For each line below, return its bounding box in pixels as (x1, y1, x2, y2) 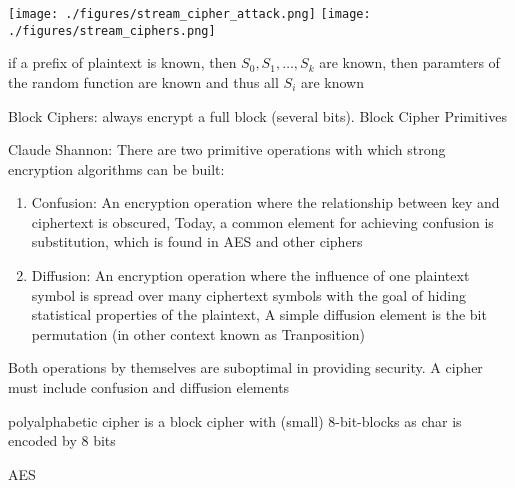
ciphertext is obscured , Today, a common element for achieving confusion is (31, 211, 494, 232)
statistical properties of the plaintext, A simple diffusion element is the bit (31, 304, 487, 325)
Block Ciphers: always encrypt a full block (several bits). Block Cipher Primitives (8, 105, 507, 126)
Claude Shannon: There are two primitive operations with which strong (8, 139, 446, 160)
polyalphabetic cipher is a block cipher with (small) (8, 410, 324, 431)
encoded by (8, 430, 77, 451)
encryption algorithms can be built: (8, 158, 225, 179)
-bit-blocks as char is (335, 410, 462, 431)
